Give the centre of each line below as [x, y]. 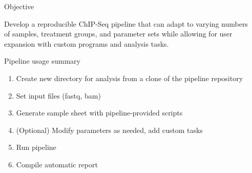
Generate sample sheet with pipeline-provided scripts [99, 113]
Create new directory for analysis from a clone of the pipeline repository [130, 78]
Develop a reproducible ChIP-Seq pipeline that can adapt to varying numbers [126, 23]
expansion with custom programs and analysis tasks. [87, 43]
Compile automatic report [57, 164]
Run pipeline [36, 147]
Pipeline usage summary [42, 61]
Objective [19, 6]
